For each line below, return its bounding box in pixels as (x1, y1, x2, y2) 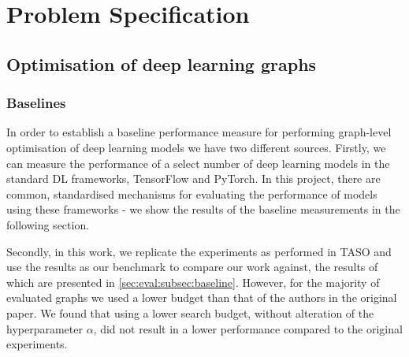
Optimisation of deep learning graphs (6, 51, 317, 76)
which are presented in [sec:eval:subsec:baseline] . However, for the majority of (6, 273, 380, 290)
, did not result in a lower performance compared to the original (93, 320, 403, 337)
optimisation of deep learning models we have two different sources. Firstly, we (6, 139, 386, 155)
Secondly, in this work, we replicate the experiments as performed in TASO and (6, 243, 392, 259)
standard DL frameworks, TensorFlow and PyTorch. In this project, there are (6, 170, 381, 187)
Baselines (6, 93, 66, 113)
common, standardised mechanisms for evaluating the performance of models (6, 185, 377, 202)
